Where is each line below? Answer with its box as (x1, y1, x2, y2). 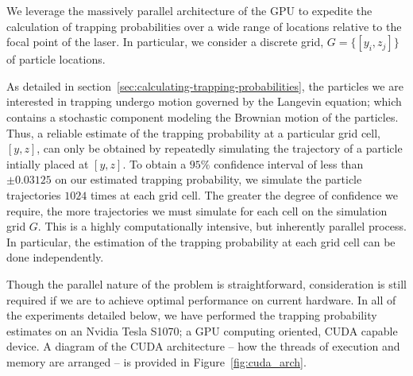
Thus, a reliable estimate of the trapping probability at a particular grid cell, (6, 124, 380, 141)
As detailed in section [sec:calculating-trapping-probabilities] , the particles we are (6, 77, 403, 94)
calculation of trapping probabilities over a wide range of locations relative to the (6, 17, 402, 34)
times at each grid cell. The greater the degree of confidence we (90, 186, 399, 203)
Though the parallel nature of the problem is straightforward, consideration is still (6, 275, 407, 292)
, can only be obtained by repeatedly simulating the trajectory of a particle (37, 140, 403, 157)
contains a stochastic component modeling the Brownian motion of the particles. (6, 108, 399, 125)
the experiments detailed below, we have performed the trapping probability (6, 307, 377, 324)
